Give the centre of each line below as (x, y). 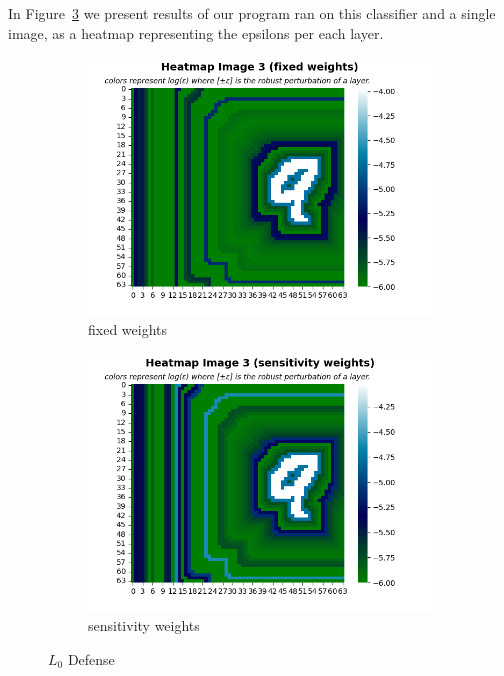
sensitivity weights (144, 624)
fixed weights (128, 328)
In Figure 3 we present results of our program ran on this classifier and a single (252, 13)
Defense (91, 658)
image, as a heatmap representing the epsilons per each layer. (196, 32)
